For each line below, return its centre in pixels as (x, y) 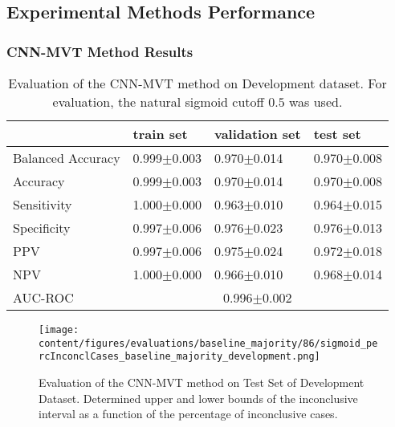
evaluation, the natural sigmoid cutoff (158, 102)
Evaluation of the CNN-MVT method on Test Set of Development (202, 382)
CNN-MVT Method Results (100, 51)
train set (160, 134)
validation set (257, 134)
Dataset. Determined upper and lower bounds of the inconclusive (198, 398)
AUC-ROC (43, 297)
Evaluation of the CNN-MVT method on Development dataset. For (197, 83)
